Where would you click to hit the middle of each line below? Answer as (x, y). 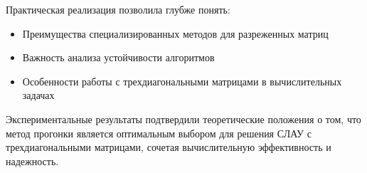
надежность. (32, 161)
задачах (38, 95)
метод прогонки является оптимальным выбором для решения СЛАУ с (159, 133)
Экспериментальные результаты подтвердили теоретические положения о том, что (183, 119)
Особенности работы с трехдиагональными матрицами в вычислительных (182, 81)
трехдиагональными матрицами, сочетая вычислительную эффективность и (169, 147)
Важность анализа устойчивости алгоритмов (118, 57)
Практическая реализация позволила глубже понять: (118, 9)
